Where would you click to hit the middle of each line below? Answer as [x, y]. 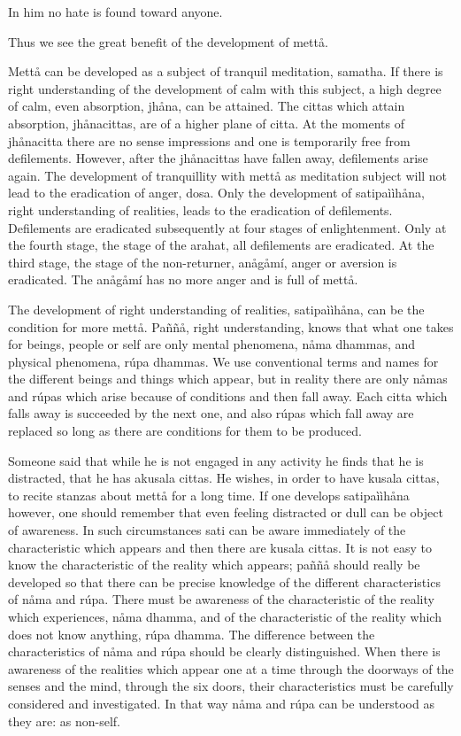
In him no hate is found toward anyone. [115, 12]
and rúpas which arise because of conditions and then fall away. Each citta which [228, 395]
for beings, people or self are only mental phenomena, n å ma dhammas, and [212, 344]
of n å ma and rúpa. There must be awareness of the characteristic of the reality [221, 599]
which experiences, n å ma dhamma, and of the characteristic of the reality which [225, 616]
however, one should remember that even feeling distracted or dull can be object [226, 512]
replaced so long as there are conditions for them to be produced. [185, 431]
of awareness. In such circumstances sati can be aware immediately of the [207, 530]
